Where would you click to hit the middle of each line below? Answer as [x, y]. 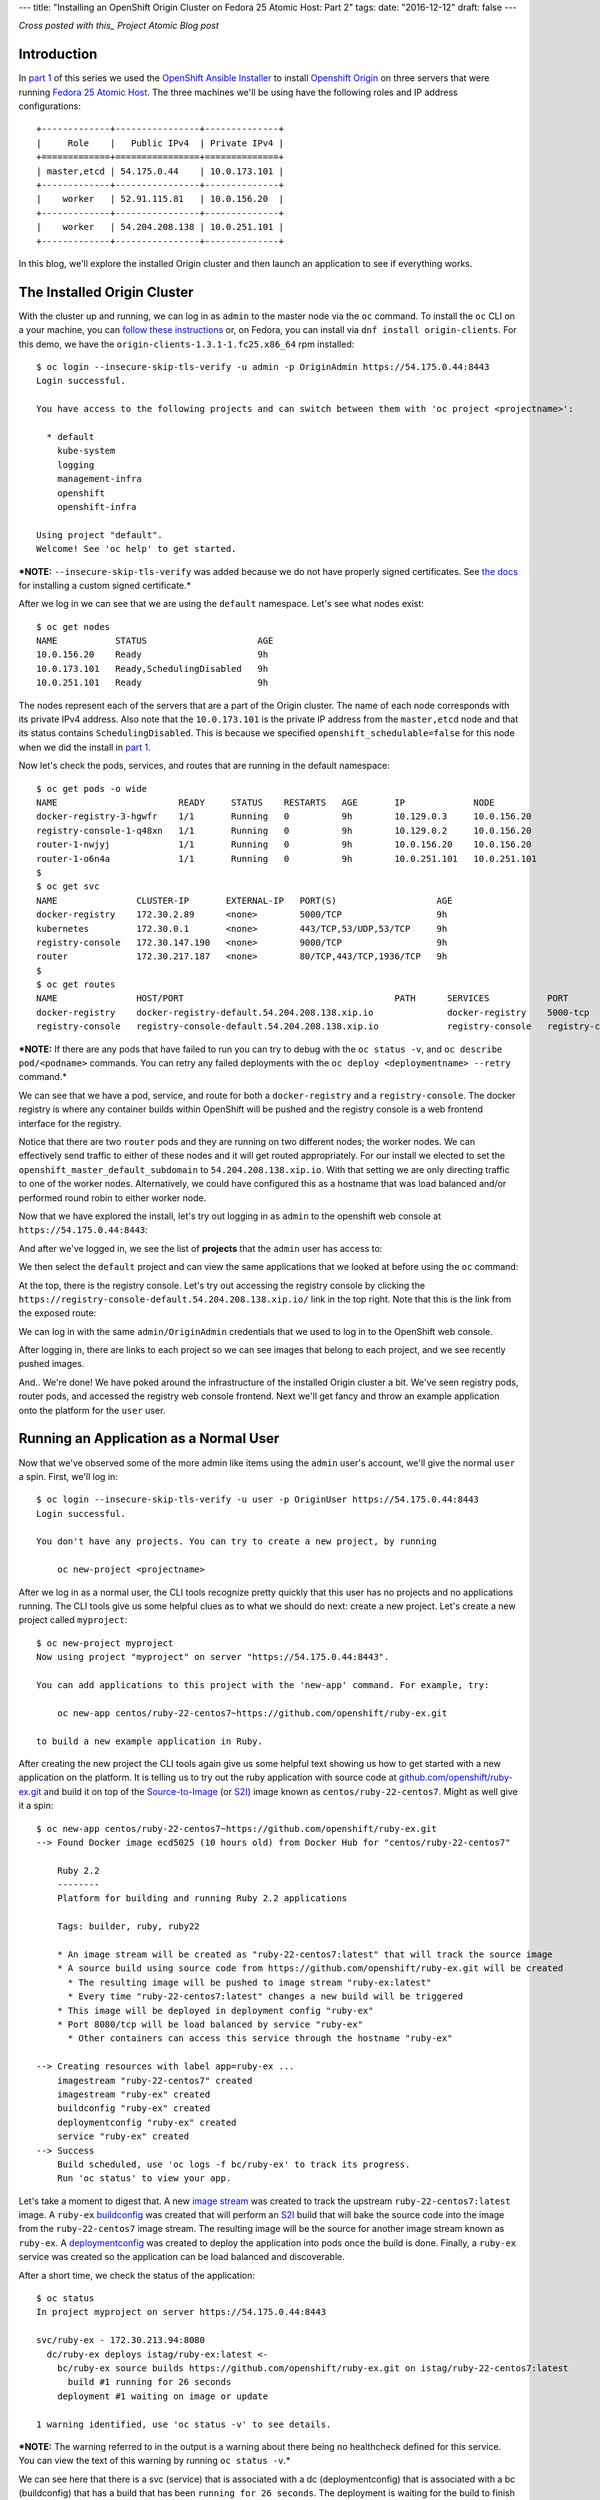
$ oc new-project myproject [105, 1643]
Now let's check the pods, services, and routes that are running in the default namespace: [204, 766]
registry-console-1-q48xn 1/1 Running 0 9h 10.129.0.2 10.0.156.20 [284, 830]
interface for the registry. [70, 1123]
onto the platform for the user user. [92, 1410]
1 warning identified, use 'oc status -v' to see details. [184, 2424]
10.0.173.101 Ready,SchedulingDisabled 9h [152, 668]
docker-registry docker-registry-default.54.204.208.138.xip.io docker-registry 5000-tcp [313, 1012]
